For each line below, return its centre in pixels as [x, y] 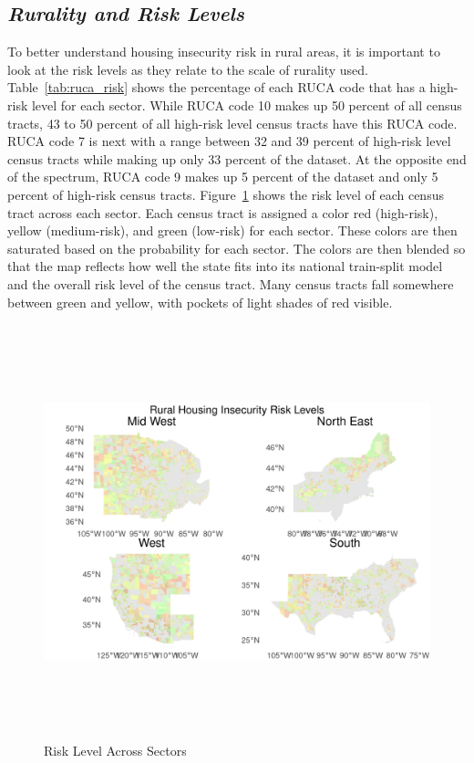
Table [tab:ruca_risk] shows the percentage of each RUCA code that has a [216, 87]
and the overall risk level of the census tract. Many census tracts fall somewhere [231, 283]
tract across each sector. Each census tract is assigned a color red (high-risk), [223, 212]
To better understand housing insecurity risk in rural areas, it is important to [224, 52]
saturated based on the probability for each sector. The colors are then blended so [237, 248]
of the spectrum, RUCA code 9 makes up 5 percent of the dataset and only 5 [223, 177]
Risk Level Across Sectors [115, 751]
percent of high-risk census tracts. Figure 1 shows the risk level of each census [226, 194]
